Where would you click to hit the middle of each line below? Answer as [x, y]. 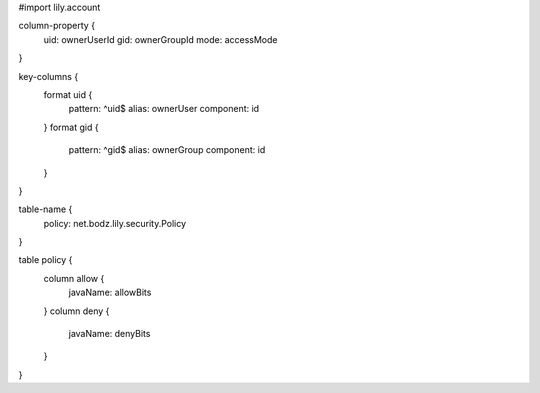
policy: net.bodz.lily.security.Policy [115, 223]
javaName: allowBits [110, 292]
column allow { [74, 278]
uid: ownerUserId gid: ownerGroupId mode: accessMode [161, 39]
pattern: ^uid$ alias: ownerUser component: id [164, 109]
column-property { [56, 26]
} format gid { [71, 127]
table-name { [45, 209]
